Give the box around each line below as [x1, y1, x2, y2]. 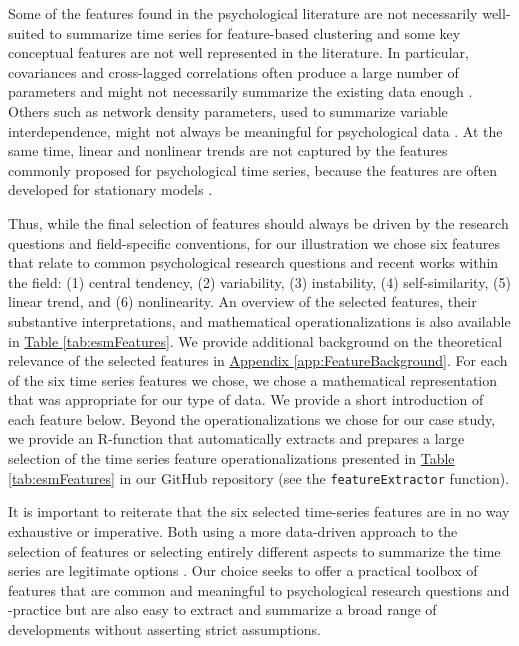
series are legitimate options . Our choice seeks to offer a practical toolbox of [8, 560, 478, 581]
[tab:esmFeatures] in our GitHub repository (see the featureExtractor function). [8, 467, 510, 488]
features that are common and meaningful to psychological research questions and [8, 579, 510, 600]
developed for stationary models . [8, 179, 213, 200]
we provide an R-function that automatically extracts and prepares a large [8, 428, 465, 449]
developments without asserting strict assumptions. [8, 618, 321, 639]
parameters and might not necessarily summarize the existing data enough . [8, 81, 473, 102]
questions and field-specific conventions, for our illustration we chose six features [8, 232, 500, 253]
